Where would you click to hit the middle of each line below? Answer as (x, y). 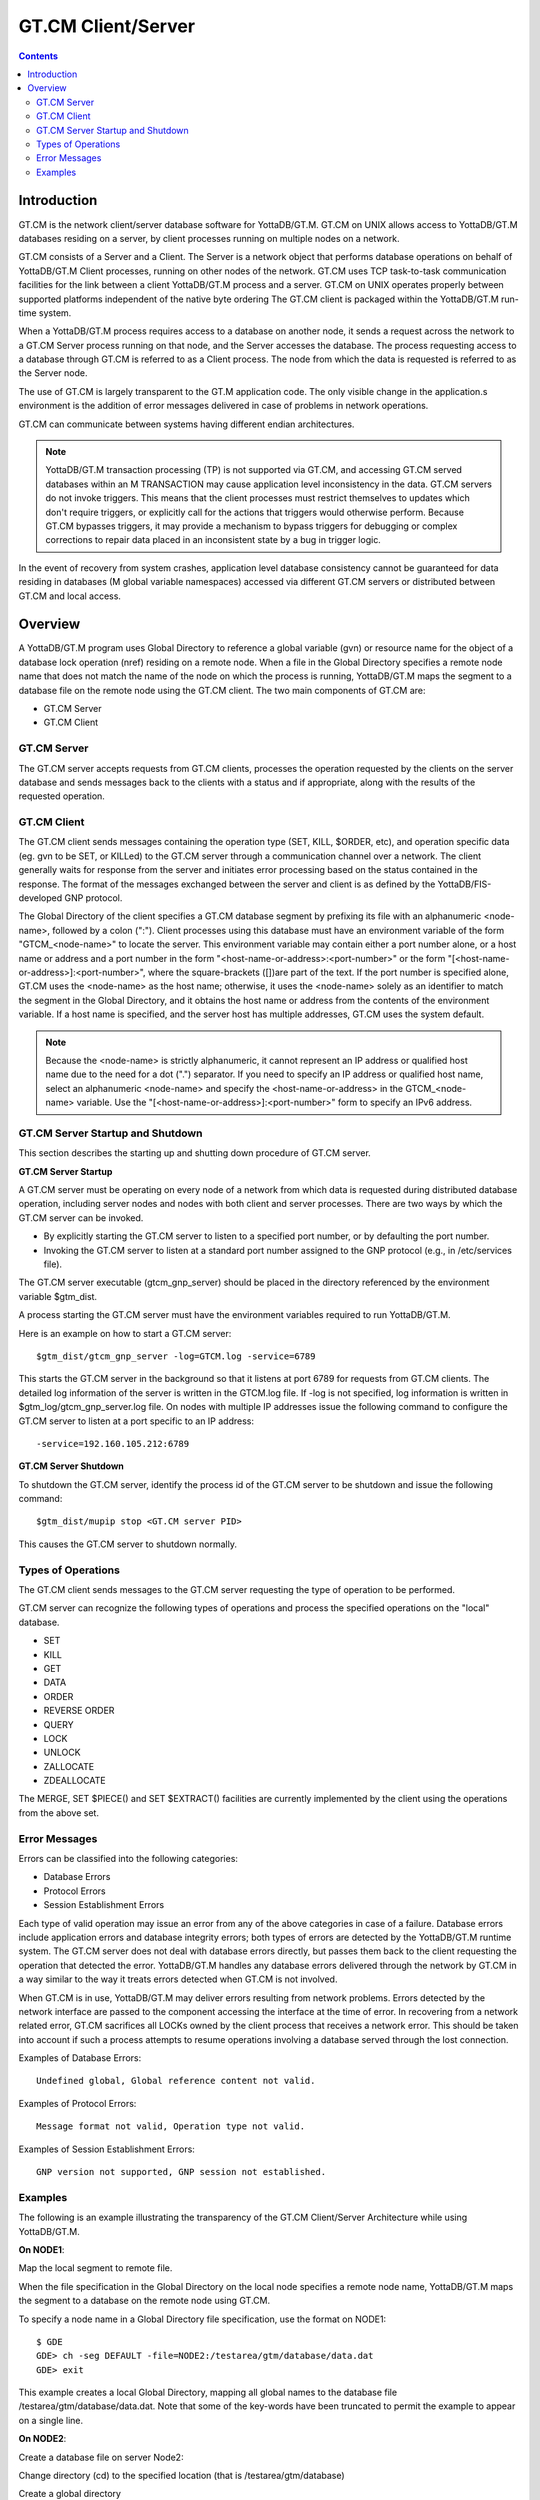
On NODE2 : (42, 2439)
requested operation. (61, 796)
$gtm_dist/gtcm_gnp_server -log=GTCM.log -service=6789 (176, 1356)
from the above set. (59, 1812)
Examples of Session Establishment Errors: (106, 2149)
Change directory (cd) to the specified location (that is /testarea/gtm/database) (181, 2476)
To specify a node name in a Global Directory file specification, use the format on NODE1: (202, 2319)
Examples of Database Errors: (80, 2058)
